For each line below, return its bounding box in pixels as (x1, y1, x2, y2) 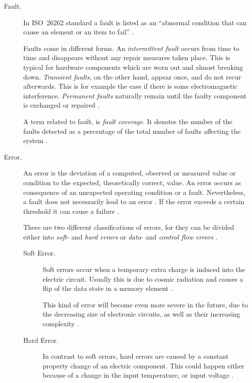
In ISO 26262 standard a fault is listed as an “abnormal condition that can (23, 17, 247, 27)
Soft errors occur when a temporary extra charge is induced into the (43, 264, 245, 274)
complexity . (43, 319, 79, 329)
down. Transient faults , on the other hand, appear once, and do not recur (23, 71, 241, 81)
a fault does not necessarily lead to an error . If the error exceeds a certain (23, 196, 245, 207)
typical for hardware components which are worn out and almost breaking (23, 62, 243, 72)
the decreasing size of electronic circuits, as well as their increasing (43, 309, 240, 319)
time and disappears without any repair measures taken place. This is (23, 52, 230, 63)
